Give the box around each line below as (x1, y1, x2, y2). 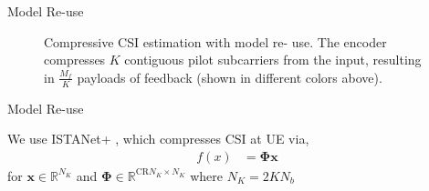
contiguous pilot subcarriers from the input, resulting (124, 50, 422, 69)
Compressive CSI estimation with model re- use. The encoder (44, 32, 387, 51)
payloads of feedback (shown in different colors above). (77, 67, 382, 86)
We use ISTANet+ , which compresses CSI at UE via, (7, 129, 309, 148)
